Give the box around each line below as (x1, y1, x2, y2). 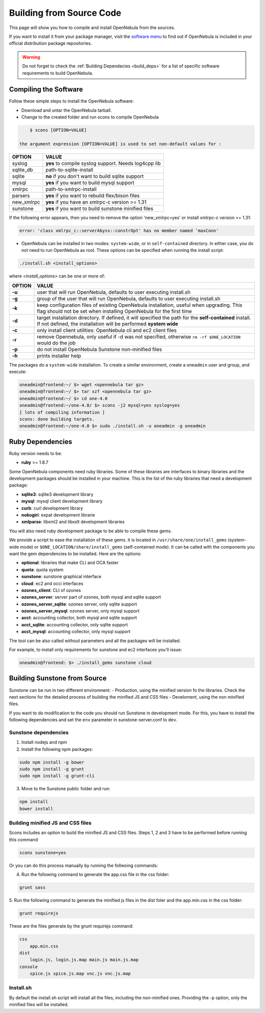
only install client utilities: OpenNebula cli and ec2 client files (37, 327, 177, 334)
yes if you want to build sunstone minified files (45, 205, 154, 212)
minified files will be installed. (9, 1002, 69, 1008)
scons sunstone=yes (19, 850, 66, 856)
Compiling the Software (9, 85, 83, 93)
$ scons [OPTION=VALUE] (29, 127, 87, 133)
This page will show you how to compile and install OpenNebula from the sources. (9, 25, 175, 31)
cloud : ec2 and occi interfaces (21, 581, 83, 586)
